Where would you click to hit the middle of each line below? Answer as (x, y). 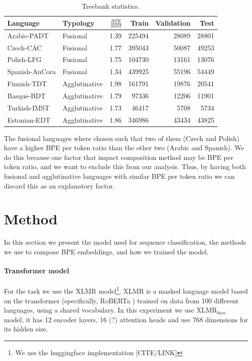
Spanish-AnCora (32, 71)
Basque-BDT (27, 95)
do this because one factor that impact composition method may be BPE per (119, 157)
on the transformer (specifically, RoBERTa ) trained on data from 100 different (121, 300)
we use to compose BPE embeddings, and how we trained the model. (106, 251)
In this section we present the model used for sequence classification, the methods (125, 242)
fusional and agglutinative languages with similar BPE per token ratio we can (119, 176)
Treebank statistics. (111, 6)
